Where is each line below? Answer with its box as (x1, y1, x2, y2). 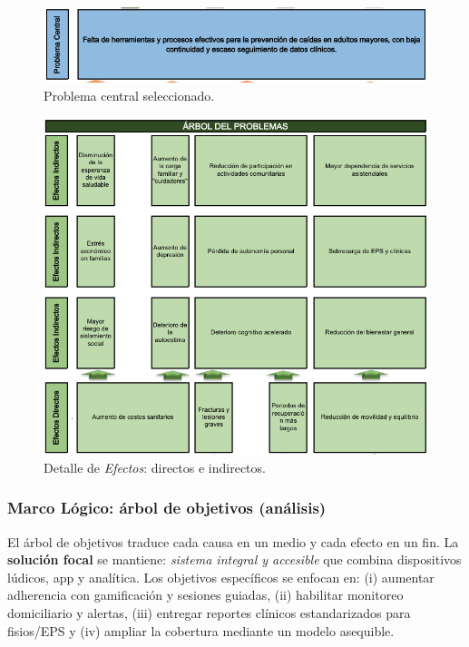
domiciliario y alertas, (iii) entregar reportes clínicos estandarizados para (7, 603, 411, 622)
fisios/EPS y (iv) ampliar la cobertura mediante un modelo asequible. (7, 621, 395, 640)
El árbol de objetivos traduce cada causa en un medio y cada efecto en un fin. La (7, 532, 459, 551)
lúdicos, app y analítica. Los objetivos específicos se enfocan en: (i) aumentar (7, 567, 435, 586)
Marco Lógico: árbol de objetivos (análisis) (7, 496, 327, 519)
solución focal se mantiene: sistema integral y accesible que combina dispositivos (7, 550, 462, 569)
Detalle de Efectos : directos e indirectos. (44, 457, 266, 476)
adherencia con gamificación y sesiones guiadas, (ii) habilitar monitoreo (7, 585, 404, 604)
